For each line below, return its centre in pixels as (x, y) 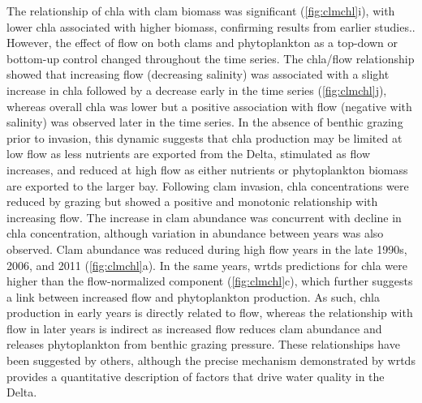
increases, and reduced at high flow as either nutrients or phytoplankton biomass (207, 169)
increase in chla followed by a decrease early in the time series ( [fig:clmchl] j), (197, 90)
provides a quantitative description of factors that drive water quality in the (196, 376)
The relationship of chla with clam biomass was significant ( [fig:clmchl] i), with (201, 11)
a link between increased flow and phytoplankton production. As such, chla (194, 296)
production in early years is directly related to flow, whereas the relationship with (210, 313)
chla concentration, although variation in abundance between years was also (195, 233)
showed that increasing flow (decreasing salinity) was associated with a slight (198, 74)
